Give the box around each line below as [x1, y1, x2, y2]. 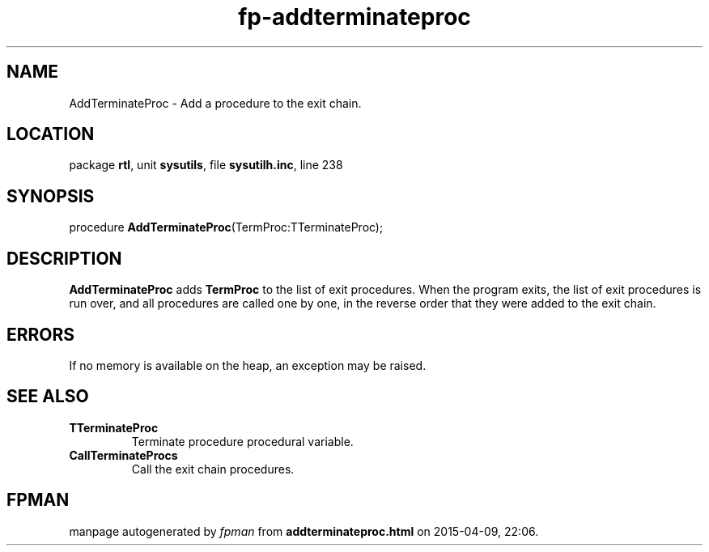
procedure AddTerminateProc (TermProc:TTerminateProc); [69, 220, 384, 235]
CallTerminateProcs [69, 448, 178, 462]
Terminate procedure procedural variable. [131, 434, 354, 448]
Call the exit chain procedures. [131, 461, 295, 476]
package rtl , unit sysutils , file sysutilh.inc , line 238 [69, 158, 343, 172]
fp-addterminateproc [238, 3, 471, 31]
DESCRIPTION [6, 248, 122, 269]
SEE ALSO [6, 386, 89, 407]
